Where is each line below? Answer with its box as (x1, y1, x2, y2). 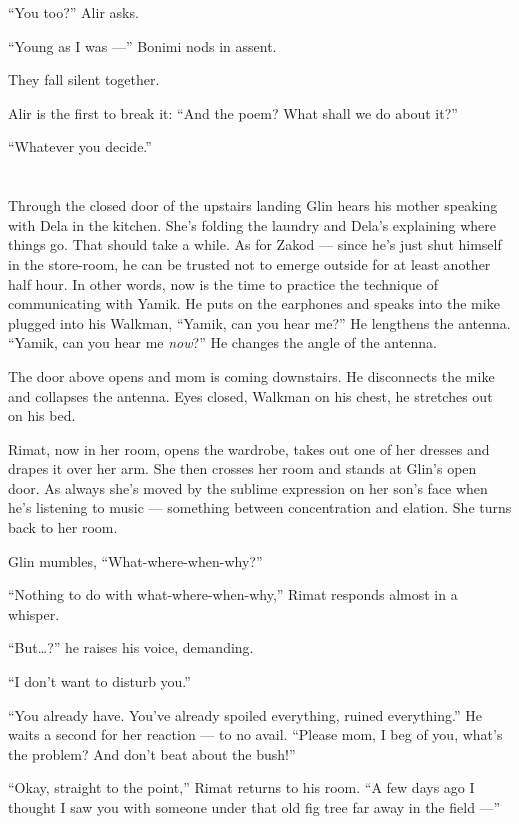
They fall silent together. (8, 69, 160, 90)
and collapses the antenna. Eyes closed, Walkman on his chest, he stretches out (8, 385, 493, 406)
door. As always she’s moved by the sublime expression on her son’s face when (8, 477, 488, 498)
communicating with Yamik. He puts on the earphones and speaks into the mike (8, 293, 500, 314)
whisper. (8, 603, 60, 624)
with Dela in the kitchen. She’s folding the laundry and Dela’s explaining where (8, 214, 496, 235)
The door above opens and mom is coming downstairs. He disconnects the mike (8, 365, 495, 386)
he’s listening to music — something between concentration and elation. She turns (8, 497, 512, 518)
